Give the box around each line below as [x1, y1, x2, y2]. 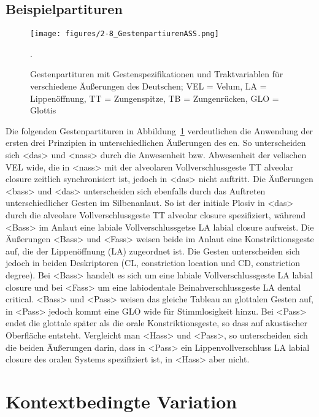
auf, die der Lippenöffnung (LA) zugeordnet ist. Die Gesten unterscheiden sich [6, 244, 300, 257]
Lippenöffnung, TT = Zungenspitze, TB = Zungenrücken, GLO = [30, 91, 279, 104]
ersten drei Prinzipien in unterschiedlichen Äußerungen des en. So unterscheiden [6, 136, 306, 149]
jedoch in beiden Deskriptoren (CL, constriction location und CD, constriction [6, 256, 301, 269]
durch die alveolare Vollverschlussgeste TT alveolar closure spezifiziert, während [6, 208, 306, 221]
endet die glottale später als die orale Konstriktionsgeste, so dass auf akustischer [6, 316, 308, 329]
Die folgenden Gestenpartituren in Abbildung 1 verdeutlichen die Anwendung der [6, 124, 313, 137]
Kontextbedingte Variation [6, 388, 237, 413]
